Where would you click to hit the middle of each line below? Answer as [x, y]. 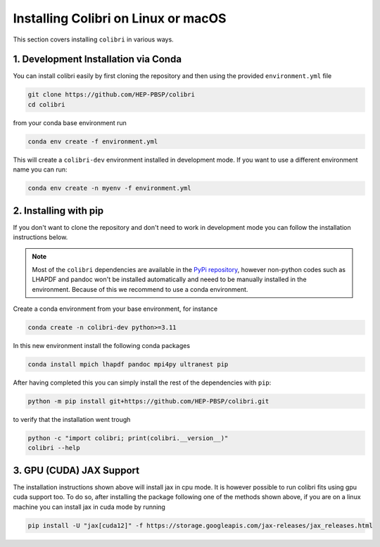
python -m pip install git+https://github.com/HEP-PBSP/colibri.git [148, 401]
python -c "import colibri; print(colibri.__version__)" [128, 438]
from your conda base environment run [70, 122]
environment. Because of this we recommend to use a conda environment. [140, 289]
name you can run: [40, 169]
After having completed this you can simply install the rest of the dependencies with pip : [142, 382]
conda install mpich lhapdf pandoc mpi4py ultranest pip [128, 364]
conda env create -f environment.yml [93, 141]
